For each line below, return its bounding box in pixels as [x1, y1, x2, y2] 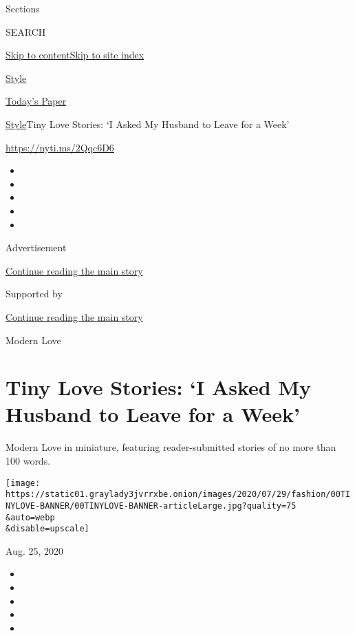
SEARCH [6, 24, 46, 39]
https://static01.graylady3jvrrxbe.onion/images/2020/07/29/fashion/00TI [6, 489, 351, 500]
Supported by [6, 286, 63, 301]
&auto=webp [6, 512, 55, 522]
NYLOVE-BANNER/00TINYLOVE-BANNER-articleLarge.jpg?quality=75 [6, 500, 297, 511]
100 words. [6, 454, 51, 467]
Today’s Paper [6, 94, 67, 108]
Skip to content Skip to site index [6, 47, 144, 62]
